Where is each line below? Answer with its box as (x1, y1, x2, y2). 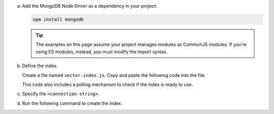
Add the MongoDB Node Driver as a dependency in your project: (22, 3, 157, 9)
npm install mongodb (32, 16, 84, 22)
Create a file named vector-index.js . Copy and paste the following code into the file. (22, 72, 206, 78)
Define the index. (22, 63, 58, 69)
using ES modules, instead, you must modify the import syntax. (36, 48, 168, 54)
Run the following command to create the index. (22, 100, 122, 106)
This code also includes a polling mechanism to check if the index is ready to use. (22, 81, 193, 88)
